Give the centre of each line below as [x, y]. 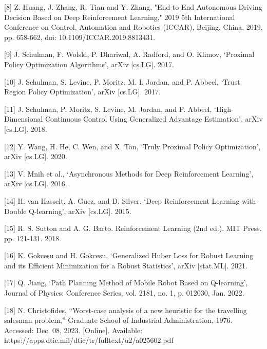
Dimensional [24, 119]
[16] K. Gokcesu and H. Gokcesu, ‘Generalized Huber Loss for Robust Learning [129, 255]
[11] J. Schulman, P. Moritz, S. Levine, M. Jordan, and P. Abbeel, [108, 109]
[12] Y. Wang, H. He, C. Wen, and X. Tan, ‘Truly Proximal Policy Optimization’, [132, 146]
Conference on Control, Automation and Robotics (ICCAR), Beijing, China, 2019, [133, 27]
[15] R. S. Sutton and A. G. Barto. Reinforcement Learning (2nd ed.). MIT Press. [133, 228]
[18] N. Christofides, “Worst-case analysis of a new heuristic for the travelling [126, 310]
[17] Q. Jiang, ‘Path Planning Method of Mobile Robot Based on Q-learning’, [126, 283]
